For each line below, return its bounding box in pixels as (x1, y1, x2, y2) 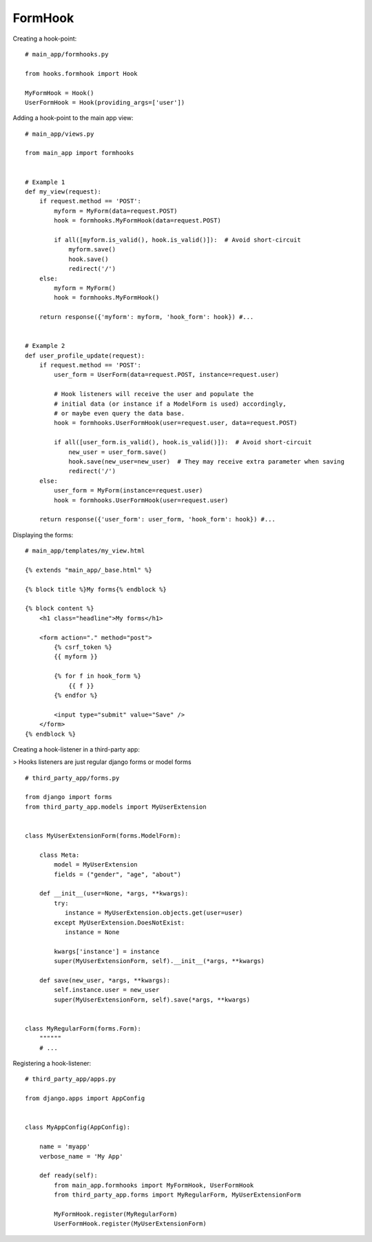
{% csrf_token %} (54, 643, 113, 651)
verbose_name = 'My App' (39, 1152, 123, 1160)
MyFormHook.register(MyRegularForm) (54, 1210, 178, 1218)
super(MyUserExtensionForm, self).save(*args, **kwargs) (54, 995, 251, 1004)
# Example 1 (25, 178, 65, 186)
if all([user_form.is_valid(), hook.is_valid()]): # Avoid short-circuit (54, 438, 312, 446)
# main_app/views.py (25, 130, 94, 138)
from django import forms (25, 793, 113, 801)
